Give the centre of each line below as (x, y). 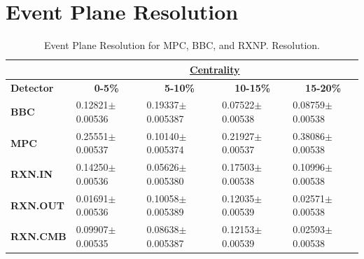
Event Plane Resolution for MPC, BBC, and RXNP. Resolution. (182, 45)
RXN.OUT (37, 205)
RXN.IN (32, 174)
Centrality (215, 69)
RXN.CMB (38, 236)
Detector (32, 87)
